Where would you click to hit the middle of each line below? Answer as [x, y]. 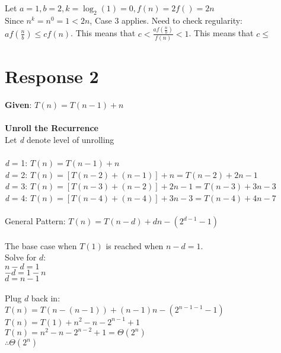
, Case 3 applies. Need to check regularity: [166, 20]
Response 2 [52, 76]
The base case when [41, 245]
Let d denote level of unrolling [60, 139]
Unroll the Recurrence [52, 128]
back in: [46, 298]
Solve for [21, 257]
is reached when [135, 245]
